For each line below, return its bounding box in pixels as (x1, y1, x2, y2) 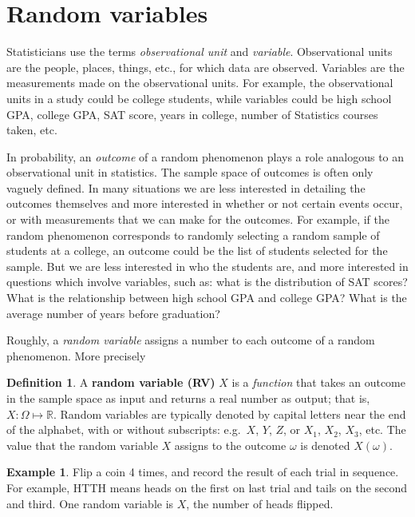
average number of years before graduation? (6, 304, 220, 321)
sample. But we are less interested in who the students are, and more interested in (6, 257, 409, 274)
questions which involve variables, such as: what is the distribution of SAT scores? (6, 273, 408, 290)
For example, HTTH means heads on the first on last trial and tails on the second (6, 479, 408, 495)
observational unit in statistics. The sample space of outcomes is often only (6, 164, 373, 181)
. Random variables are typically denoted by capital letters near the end (53, 405, 406, 422)
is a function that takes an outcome (231, 374, 406, 391)
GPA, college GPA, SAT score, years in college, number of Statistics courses (6, 105, 378, 122)
